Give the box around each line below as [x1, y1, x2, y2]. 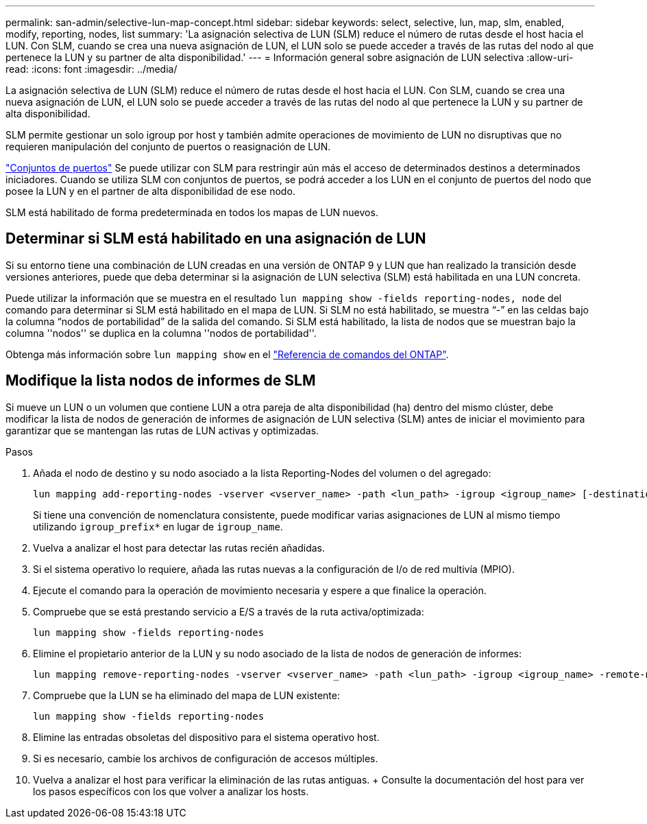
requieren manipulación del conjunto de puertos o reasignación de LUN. [5, 141, 331, 152]
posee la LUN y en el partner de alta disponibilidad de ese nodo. [5, 185, 295, 197]
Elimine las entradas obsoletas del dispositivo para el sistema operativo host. [33, 731, 380, 743]
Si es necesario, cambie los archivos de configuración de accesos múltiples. [33, 752, 378, 764]
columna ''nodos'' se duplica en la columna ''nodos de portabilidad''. [5, 327, 317, 339]
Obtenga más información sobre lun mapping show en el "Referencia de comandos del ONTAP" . [5, 348, 449, 360]
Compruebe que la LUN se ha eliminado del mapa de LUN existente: [33, 689, 340, 701]
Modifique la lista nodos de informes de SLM [5, 372, 316, 390]
